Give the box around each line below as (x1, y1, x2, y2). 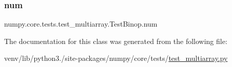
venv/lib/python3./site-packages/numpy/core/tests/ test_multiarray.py (4, 53, 228, 63)
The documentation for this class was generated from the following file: (4, 35, 227, 46)
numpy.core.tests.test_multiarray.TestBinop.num (4, 18, 158, 29)
